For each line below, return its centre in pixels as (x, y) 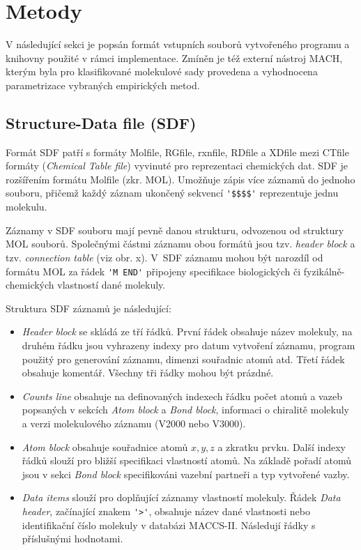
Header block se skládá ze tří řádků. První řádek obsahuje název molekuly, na (187, 331)
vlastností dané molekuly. (112, 285)
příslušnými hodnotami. (72, 538)
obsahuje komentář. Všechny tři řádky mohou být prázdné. (148, 373)
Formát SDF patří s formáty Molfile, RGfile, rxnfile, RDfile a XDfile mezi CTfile (177, 152)
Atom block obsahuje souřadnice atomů (105, 446)
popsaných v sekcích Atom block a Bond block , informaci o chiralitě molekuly (185, 410)
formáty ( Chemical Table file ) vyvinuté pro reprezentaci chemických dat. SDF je (177, 166)
